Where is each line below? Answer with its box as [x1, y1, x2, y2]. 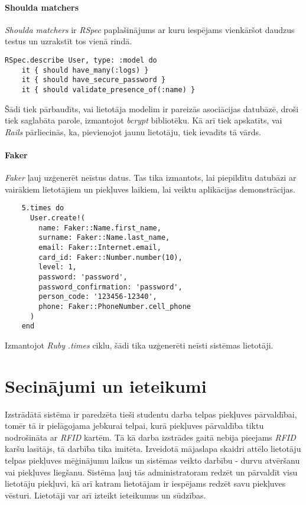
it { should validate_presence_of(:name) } [21, 85, 196, 94]
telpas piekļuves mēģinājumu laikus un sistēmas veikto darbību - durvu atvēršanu [5, 454, 300, 466]
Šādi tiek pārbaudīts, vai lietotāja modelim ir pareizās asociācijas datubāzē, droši [5, 102, 299, 115]
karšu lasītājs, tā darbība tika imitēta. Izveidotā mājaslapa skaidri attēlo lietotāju [5, 442, 301, 455]
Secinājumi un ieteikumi [5, 373, 207, 398]
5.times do [21, 204, 64, 213]
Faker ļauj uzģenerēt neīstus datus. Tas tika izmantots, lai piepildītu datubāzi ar [5, 171, 297, 184]
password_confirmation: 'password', [38, 282, 183, 291]
